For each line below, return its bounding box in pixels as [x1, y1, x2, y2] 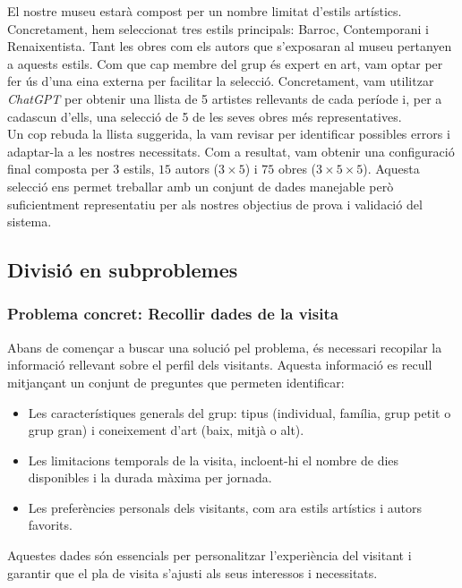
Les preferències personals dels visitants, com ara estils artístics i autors [28, 498, 422, 516]
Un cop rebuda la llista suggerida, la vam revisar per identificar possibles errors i [7, 124, 450, 143]
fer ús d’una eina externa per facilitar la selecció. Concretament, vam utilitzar [7, 72, 434, 90]
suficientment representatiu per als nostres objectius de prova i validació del [7, 194, 423, 213]
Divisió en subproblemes [7, 256, 238, 284]
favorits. [28, 516, 73, 534]
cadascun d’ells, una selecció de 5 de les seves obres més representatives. [7, 107, 402, 125]
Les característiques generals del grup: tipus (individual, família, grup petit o [28, 403, 451, 422]
